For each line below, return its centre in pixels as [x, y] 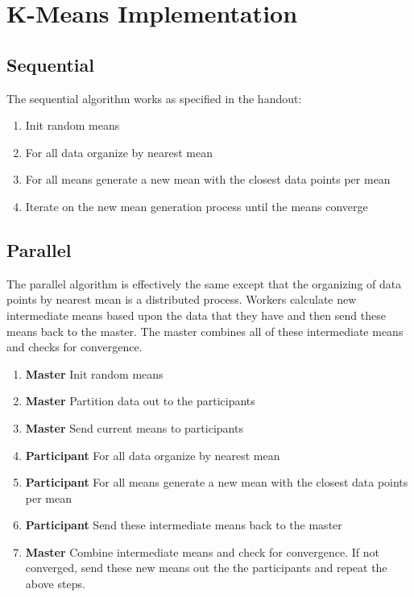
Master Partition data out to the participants [140, 401]
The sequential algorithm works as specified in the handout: [154, 98]
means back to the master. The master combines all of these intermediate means [205, 331]
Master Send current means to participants [134, 427]
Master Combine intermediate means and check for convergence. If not [202, 551]
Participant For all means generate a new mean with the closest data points [217, 482]
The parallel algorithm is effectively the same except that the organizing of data [204, 283]
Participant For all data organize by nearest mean [153, 455]
